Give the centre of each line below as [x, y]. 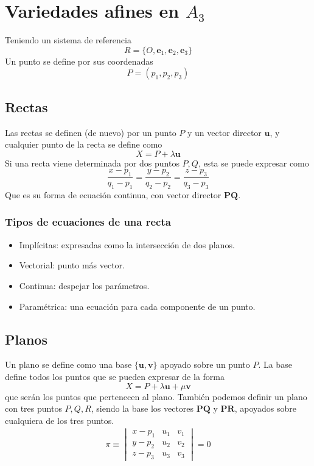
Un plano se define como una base [68, 364]
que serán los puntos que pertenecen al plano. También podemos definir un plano [156, 396]
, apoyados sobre [266, 408]
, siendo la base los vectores [142, 408]
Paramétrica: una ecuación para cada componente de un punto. [137, 306]
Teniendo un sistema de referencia [68, 40]
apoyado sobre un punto [205, 364]
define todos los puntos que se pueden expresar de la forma [115, 376]
